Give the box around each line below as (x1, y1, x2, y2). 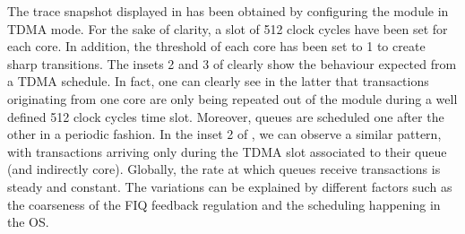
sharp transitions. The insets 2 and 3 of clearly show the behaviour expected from (7, 54, 457, 73)
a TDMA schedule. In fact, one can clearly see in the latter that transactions (7, 72, 429, 91)
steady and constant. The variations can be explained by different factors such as (7, 177, 452, 195)
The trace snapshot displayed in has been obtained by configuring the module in (7, 2, 449, 20)
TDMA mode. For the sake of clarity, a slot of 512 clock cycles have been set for (7, 19, 448, 38)
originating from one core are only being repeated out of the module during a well (7, 89, 458, 108)
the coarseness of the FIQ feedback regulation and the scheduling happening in (7, 195, 441, 213)
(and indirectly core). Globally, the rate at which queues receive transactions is (7, 160, 441, 178)
